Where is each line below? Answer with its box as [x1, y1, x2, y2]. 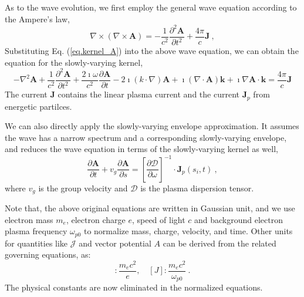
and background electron [194, 213, 283, 225]
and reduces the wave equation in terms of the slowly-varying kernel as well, [5, 143, 278, 155]
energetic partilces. [5, 100, 72, 112]
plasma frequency [5, 225, 67, 237]
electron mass [5, 213, 53, 225]
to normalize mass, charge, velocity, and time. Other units [83, 225, 293, 237]
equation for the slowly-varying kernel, [5, 56, 143, 68]
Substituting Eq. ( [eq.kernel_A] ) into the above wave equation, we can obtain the [5, 45, 299, 57]
